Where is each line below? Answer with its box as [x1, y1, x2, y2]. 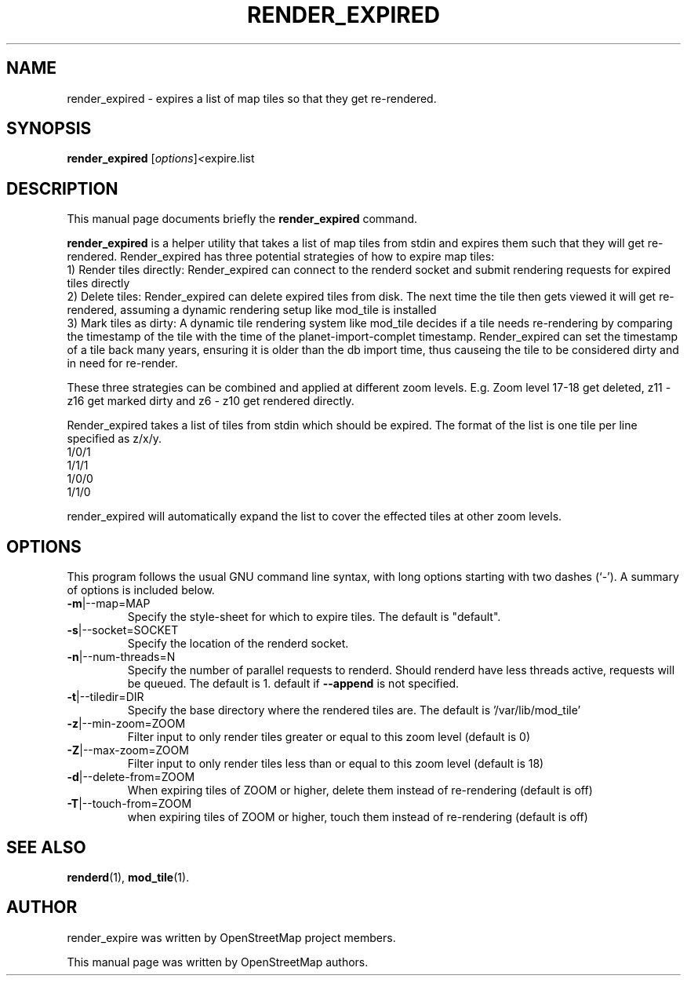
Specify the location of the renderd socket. [127, 637, 349, 651]
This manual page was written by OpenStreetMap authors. [67, 955, 369, 969]
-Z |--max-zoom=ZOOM [67, 743, 189, 757]
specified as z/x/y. [67, 432, 162, 446]
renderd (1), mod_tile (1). [67, 870, 190, 884]
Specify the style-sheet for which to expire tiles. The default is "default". [127, 610, 501, 624]
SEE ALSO [6, 837, 86, 857]
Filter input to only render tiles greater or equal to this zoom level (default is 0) [127, 730, 531, 744]
